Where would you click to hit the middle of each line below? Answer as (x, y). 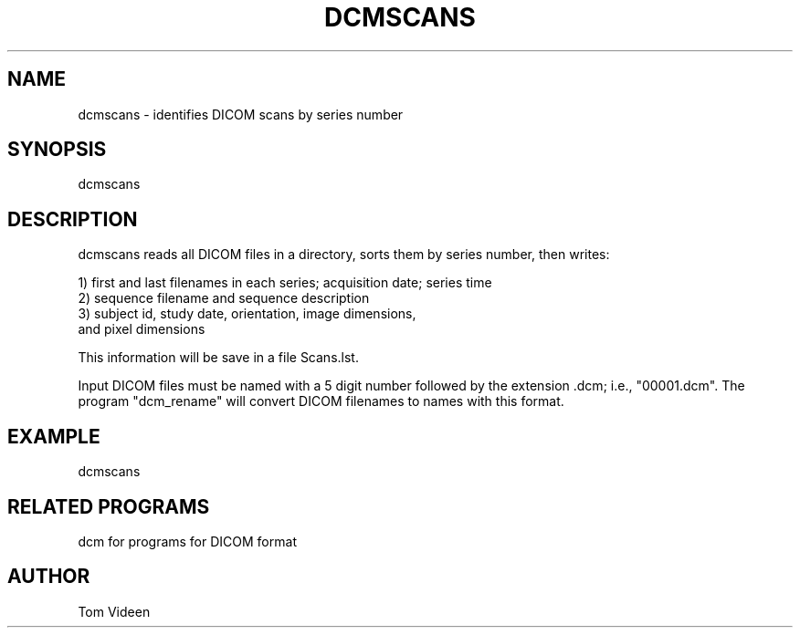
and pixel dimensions (142, 329)
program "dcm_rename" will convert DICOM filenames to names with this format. (321, 401)
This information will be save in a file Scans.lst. (218, 358)
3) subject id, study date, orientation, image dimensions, (247, 314)
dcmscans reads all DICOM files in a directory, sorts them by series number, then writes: (344, 255)
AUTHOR (49, 577)
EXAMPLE (54, 436)
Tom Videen (114, 611)
